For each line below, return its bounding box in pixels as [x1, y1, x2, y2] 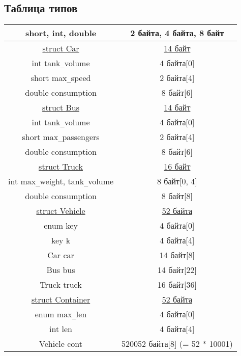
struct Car [42, 42, 79, 54]
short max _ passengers [22, 131, 100, 143]
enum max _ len [35, 308, 87, 320]
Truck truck [40, 279, 82, 291]
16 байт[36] [157, 279, 197, 291]
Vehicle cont [39, 338, 82, 350]
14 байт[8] [159, 249, 195, 261]
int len [49, 323, 72, 335]
